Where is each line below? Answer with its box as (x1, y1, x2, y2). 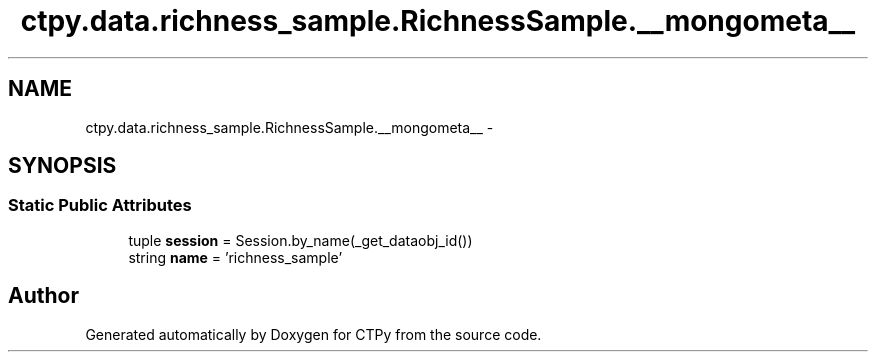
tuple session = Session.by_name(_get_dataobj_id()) (128, 231, 473, 249)
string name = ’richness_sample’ (128, 248, 343, 266)
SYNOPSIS (8, 153, 117, 179)
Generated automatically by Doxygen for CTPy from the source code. (85, 325, 542, 343)
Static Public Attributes (8, 195, 192, 216)
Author (8, 283, 79, 309)
